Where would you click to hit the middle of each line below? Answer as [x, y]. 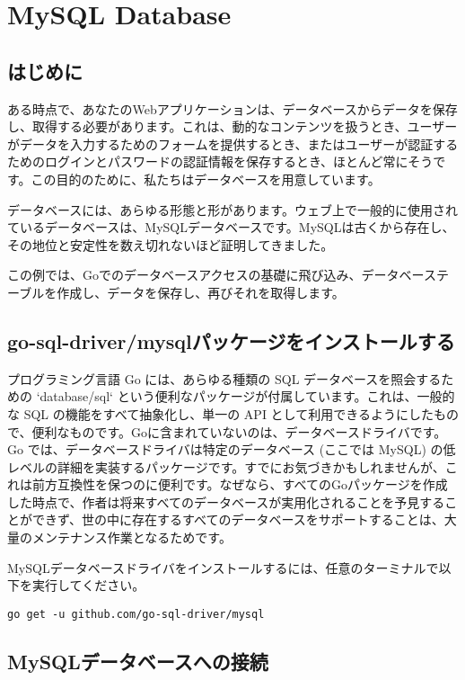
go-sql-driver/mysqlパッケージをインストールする [231, 340]
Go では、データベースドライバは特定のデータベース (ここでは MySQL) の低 [232, 449]
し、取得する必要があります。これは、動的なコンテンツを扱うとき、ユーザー [232, 126]
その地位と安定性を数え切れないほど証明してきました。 [171, 244]
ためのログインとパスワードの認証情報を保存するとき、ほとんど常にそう [220, 161]
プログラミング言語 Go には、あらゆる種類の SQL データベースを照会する [224, 378]
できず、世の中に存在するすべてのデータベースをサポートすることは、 [238, 519]
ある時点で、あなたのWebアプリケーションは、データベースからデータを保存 [232, 108]
